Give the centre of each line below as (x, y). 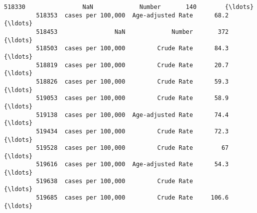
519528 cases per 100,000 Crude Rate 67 (132, 148)
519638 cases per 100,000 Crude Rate (115, 181)
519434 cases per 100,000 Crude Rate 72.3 (132, 131)
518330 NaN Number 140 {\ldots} (129, 7)
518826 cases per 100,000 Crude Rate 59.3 (132, 81)
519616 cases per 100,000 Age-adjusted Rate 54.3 (132, 164)
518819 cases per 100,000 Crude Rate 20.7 (132, 65)
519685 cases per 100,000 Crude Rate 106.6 (132, 198)
